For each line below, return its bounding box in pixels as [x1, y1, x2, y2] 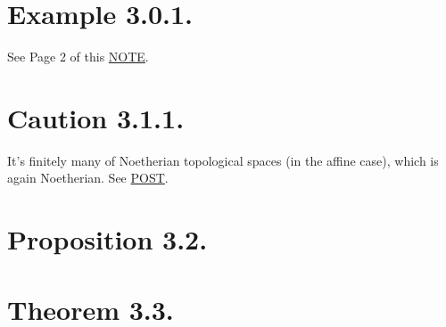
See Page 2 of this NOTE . [7, 47, 149, 66]
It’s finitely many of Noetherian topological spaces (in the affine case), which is [7, 151, 439, 169]
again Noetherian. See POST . [7, 168, 169, 187]
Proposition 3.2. [7, 221, 208, 258]
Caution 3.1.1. [7, 99, 185, 135]
